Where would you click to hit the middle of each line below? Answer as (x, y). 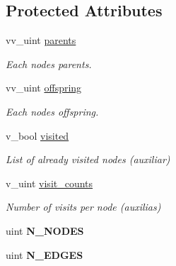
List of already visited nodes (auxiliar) (88, 159)
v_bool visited (37, 135)
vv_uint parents (41, 40)
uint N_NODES (45, 230)
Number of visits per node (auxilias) (83, 207)
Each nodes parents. (49, 63)
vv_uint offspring (44, 88)
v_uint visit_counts (49, 183)
